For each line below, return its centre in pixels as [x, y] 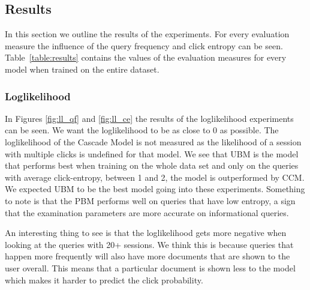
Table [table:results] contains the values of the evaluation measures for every [146, 57]
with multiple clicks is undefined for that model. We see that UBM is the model [152, 153]
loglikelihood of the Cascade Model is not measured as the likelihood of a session [153, 141]
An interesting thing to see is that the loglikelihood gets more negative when [146, 233]
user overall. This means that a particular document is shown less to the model [150, 267]
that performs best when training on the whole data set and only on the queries [152, 165]
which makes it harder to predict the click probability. [104, 279]
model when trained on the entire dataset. [82, 69]
